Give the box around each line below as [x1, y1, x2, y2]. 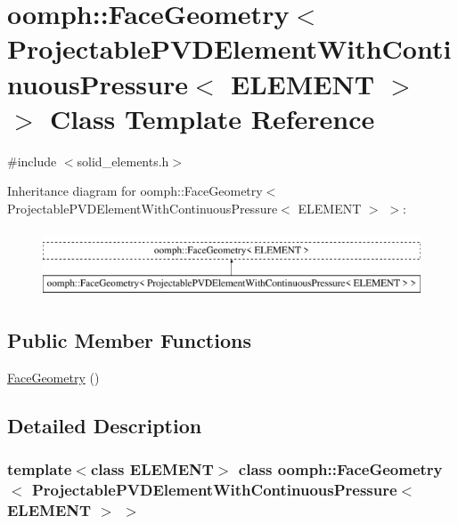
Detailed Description [7, 411, 202, 439]
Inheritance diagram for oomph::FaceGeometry [7, 181, 263, 200]
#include [7, 151, 57, 170]
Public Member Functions [7, 326, 251, 354]
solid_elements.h [77, 151, 169, 170]
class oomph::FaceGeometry [238, 458, 443, 480]
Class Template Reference [50, 100, 375, 136]
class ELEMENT [90, 458, 214, 480]
